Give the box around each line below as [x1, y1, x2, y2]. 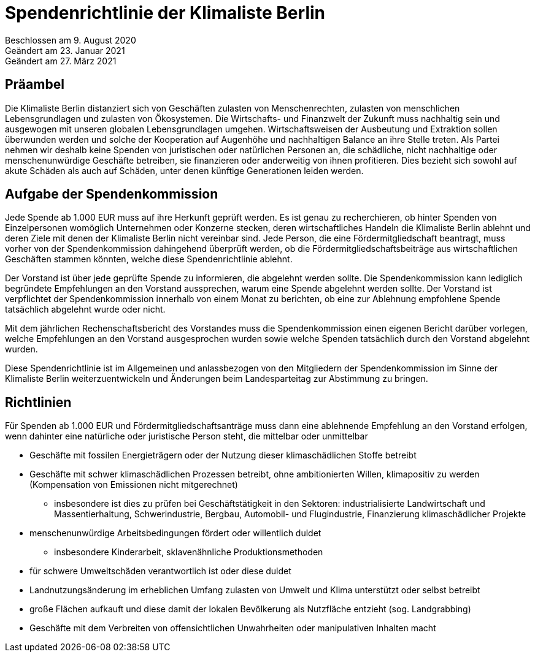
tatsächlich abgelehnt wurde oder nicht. [5, 304, 166, 315]
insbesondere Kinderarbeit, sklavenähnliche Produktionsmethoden [54, 547, 323, 558]
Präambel [5, 77, 64, 93]
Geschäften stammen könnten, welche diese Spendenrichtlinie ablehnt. [5, 254, 293, 265]
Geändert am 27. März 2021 [5, 55, 117, 66]
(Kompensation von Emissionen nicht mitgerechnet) [29, 479, 238, 490]
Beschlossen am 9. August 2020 [5, 34, 136, 45]
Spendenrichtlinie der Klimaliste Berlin [5, 2, 325, 23]
